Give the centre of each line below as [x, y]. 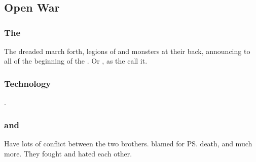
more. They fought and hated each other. [68, 153]
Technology [28, 83]
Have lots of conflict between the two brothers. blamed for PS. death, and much [128, 144]
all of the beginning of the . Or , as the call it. [76, 61]
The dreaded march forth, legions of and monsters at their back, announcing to [127, 51]
